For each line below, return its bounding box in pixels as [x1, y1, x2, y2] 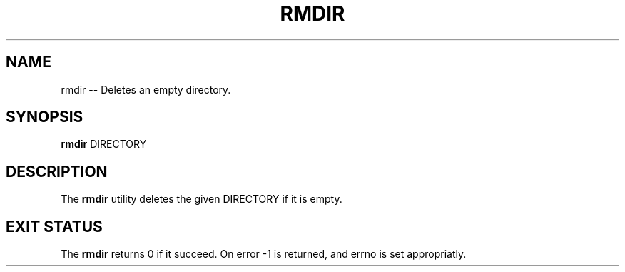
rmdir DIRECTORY [61, 138, 147, 151]
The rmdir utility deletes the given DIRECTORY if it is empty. [61, 193, 342, 206]
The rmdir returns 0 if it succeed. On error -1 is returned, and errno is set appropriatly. [61, 248, 467, 261]
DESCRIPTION [6, 162, 108, 181]
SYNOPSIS [6, 108, 83, 126]
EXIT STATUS [6, 217, 103, 236]
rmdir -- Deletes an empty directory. [61, 83, 231, 96]
